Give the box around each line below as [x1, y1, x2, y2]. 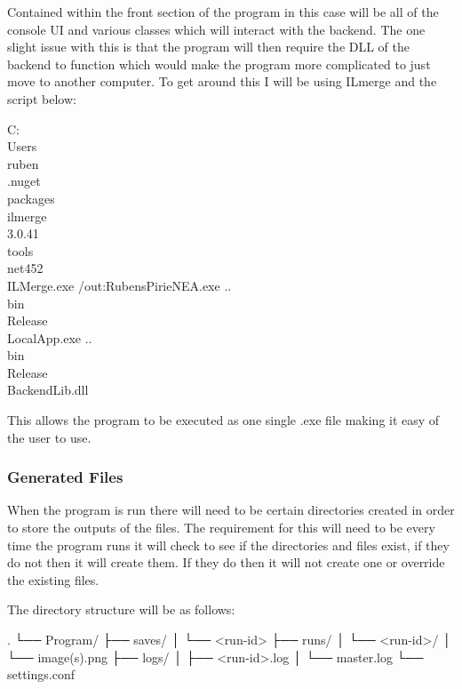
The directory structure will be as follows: [7, 600, 235, 619]
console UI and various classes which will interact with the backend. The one [7, 20, 426, 38]
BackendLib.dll [7, 381, 89, 399]
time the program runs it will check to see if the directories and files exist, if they [7, 535, 450, 554]
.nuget [7, 172, 41, 190]
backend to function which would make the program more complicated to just [7, 54, 431, 73]
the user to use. [7, 428, 92, 446]
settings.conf [7, 665, 75, 684]
